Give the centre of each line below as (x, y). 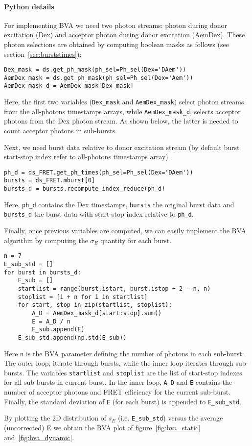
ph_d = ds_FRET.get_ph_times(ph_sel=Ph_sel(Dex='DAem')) (99, 172)
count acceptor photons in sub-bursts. (61, 131)
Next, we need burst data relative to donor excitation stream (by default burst (122, 147)
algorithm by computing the (46, 240)
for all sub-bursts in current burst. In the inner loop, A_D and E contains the (118, 382)
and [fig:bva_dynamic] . (39, 437)
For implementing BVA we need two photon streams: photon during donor (116, 25)
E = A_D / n (51, 321)
